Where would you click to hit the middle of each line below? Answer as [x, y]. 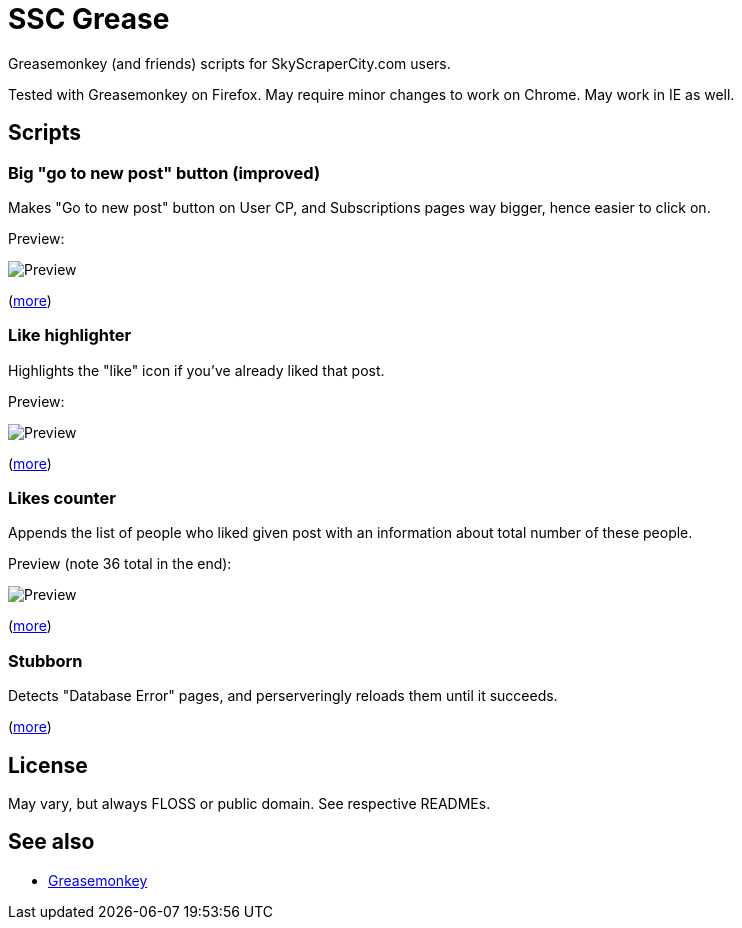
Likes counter [62, 498]
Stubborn [45, 660]
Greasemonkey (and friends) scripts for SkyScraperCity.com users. [229, 63]
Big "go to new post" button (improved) [164, 172]
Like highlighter [70, 335]
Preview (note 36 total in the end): [120, 564]
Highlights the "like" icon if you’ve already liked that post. [196, 370]
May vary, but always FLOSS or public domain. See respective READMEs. [249, 804]
